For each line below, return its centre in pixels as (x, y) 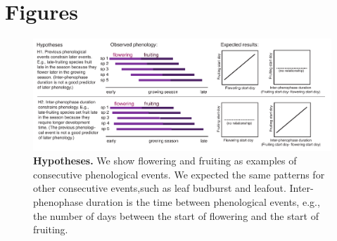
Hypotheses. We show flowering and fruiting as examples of (165, 161)
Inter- (301, 188)
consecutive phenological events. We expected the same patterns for (179, 174)
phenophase (58, 202)
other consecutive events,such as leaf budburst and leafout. (160, 188)
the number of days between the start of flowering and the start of (176, 215)
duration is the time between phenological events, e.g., (203, 202)
